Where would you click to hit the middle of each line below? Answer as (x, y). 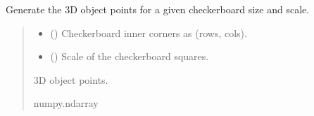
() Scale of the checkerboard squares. (130, 56)
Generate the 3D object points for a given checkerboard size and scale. (158, 9)
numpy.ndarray (66, 103)
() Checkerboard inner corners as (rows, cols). (149, 32)
